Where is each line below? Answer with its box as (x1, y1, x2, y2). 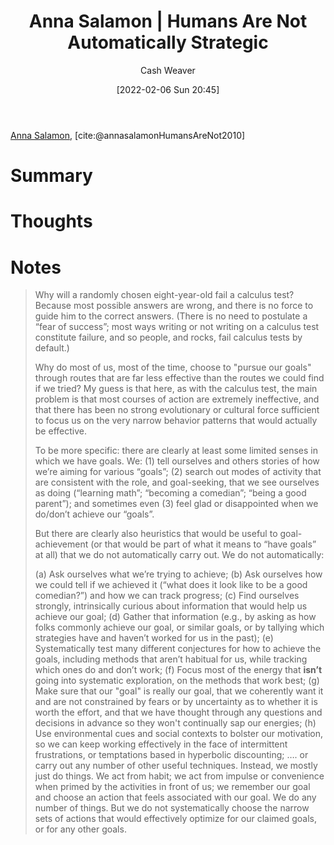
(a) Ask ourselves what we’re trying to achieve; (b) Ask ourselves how (34, 568, 323, 580)
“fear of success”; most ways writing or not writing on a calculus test (34, 321, 320, 333)
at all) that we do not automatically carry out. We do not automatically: (34, 549, 325, 561)
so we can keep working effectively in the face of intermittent (34, 738, 288, 750)
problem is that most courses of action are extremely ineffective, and (34, 393, 320, 405)
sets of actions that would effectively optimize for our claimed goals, (34, 813, 318, 825)
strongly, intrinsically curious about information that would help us (34, 600, 308, 612)
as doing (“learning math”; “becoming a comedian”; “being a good (34, 487, 307, 499)
